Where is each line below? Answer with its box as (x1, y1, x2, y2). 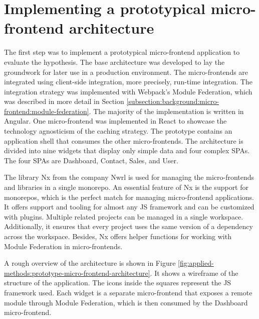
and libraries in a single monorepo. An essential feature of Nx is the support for (4, 182, 248, 192)
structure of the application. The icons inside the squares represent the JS (4, 277, 231, 288)
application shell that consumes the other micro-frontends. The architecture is (4, 135, 243, 146)
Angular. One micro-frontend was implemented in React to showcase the (4, 116, 227, 126)
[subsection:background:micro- (126, 96, 219, 107)
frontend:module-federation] (4, 105, 89, 116)
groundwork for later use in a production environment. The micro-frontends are (4, 66, 248, 77)
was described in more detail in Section (4, 96, 124, 107)
